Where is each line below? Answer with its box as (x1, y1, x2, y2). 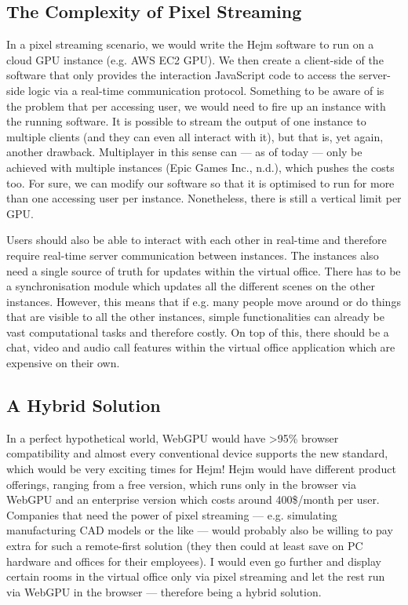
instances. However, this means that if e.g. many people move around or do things (6, 293, 401, 309)
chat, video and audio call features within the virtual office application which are (6, 339, 395, 355)
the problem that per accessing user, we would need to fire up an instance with (6, 97, 386, 114)
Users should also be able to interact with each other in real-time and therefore (6, 231, 387, 248)
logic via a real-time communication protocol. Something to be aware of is (28, 82, 384, 98)
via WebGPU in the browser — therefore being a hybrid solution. (6, 583, 322, 600)
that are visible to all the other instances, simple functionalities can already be (6, 308, 384, 325)
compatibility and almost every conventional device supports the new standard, (6, 445, 388, 461)
